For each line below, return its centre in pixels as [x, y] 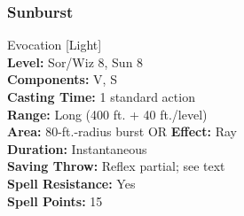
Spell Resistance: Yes [71, 183]
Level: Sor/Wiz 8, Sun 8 [75, 62]
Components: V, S [62, 79]
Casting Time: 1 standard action [101, 96]
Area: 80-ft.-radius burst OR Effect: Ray [122, 131]
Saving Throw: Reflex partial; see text [116, 166]
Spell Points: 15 [55, 201]
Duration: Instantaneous [77, 148]
